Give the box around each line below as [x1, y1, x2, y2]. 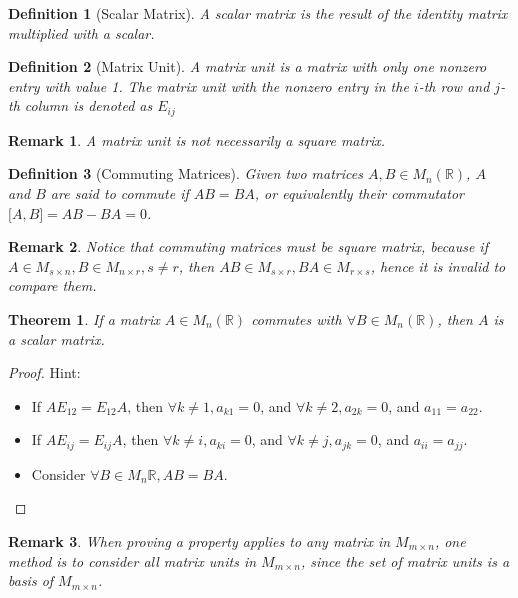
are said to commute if [50, 183, 189, 204]
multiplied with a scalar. [8, 22, 155, 43]
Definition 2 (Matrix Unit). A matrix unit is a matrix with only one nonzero [8, 56, 487, 77]
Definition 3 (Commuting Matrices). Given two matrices [8, 163, 363, 184]
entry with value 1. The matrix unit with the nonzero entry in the [8, 75, 409, 96]
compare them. [8, 275, 97, 296]
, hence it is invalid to [370, 255, 506, 276]
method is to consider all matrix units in [8, 550, 257, 571]
